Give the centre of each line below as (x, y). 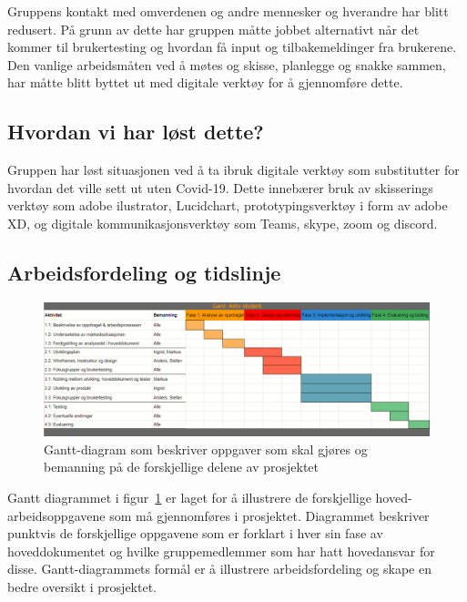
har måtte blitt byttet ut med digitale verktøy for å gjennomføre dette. (205, 82)
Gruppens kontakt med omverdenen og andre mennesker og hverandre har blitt (228, 11)
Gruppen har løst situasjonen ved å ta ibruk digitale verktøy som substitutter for (233, 170)
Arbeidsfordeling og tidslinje (144, 272)
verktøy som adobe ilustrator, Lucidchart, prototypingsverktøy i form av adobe (228, 205)
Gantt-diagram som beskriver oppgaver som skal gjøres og (206, 449)
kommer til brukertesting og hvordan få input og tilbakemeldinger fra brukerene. (232, 47)
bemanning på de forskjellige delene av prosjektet (182, 467)
